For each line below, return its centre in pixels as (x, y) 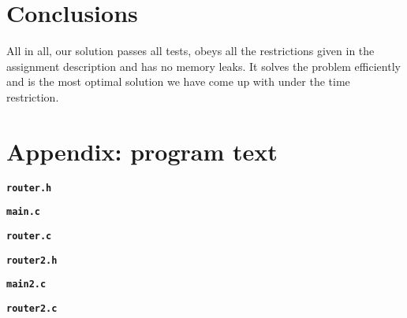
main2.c (26, 285)
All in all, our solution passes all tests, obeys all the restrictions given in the (190, 51)
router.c (29, 236)
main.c (23, 212)
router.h (29, 188)
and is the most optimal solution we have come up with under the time (178, 81)
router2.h (32, 260)
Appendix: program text (142, 151)
